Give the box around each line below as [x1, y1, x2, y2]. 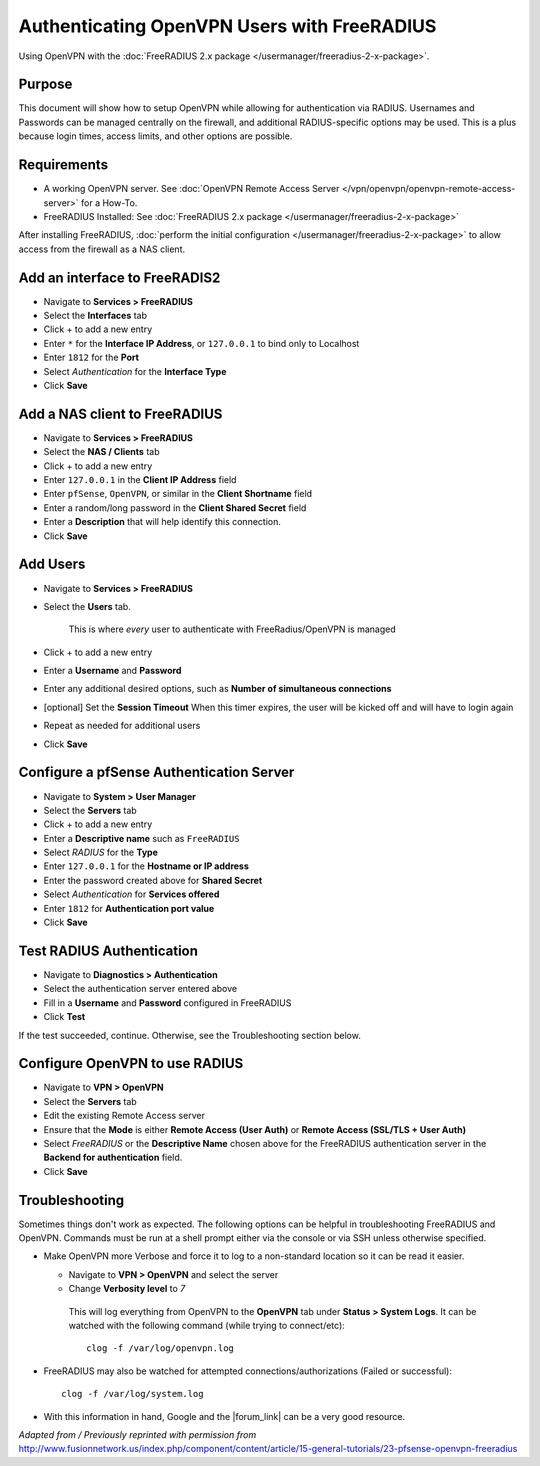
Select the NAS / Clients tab [43, 446, 160, 458]
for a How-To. [80, 196, 138, 209]
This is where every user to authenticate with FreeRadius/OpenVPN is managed [68, 623, 397, 635]
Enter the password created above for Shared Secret [43, 874, 263, 886]
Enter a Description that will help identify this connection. [43, 516, 282, 528]
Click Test [43, 1011, 86, 1023]
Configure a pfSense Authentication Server [18, 764, 295, 781]
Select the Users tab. [43, 600, 132, 612]
